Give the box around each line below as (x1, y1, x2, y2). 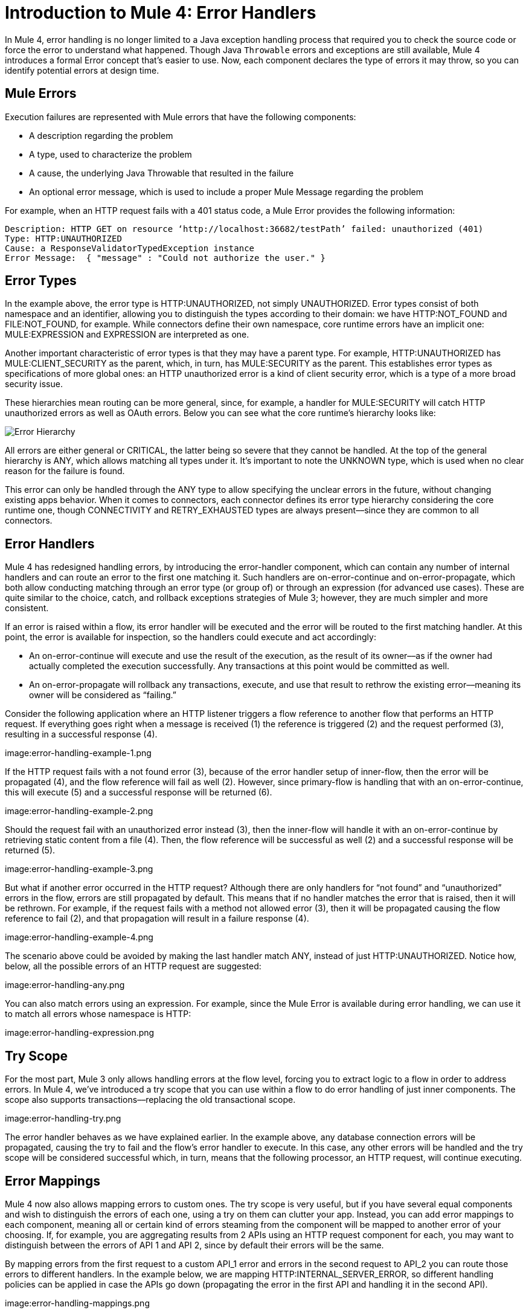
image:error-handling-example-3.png (5, 864, 153, 875)
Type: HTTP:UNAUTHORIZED (5, 233, 122, 243)
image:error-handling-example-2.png (5, 806, 153, 817)
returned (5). (5, 845, 56, 856)
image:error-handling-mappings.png (5, 1297, 150, 1308)
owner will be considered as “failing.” (29, 690, 176, 701)
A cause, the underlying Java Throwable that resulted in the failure (29, 167, 294, 178)
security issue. (5, 379, 63, 390)
